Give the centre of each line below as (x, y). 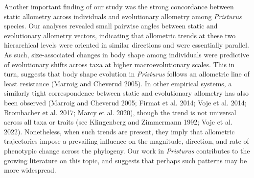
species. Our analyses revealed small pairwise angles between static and (111, 26)
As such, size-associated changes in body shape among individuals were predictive (127, 54)
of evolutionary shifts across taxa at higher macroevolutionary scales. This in (119, 64)
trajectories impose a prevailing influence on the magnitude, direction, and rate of (127, 141)
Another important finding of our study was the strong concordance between (119, 6)
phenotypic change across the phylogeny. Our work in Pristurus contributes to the (127, 150)
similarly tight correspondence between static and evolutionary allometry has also (126, 93)
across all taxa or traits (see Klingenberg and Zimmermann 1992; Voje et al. (118, 122)
